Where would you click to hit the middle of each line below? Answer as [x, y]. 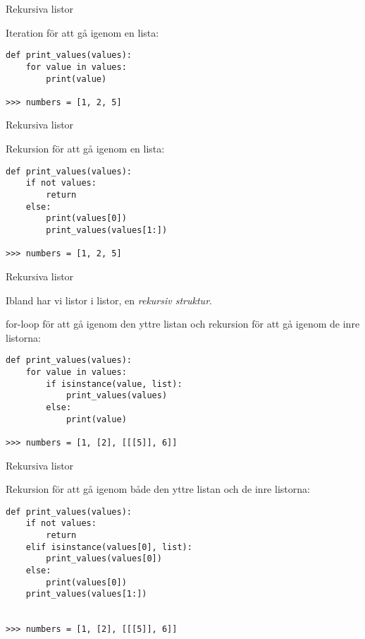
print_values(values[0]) [104, 559]
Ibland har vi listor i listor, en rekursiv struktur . [109, 300]
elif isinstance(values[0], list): [109, 547]
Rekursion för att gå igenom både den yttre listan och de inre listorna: [158, 489]
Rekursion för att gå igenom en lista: [85, 149]
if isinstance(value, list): [114, 384]
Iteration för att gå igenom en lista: [82, 32]
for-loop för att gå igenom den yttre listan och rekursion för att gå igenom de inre [183, 324]
